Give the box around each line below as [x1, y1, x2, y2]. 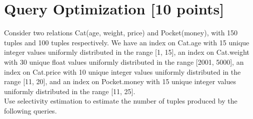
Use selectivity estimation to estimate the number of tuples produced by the [4, 96, 237, 106]
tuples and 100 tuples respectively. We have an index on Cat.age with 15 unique [4, 37, 249, 47]
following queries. [4, 105, 57, 116]
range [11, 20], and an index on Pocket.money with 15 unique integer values [4, 76, 236, 87]
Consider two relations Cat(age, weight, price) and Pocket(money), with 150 [4, 27, 238, 38]
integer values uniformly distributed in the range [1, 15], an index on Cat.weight [4, 47, 249, 57]
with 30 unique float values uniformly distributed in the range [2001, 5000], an [4, 56, 244, 67]
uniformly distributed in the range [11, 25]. [4, 86, 135, 96]
